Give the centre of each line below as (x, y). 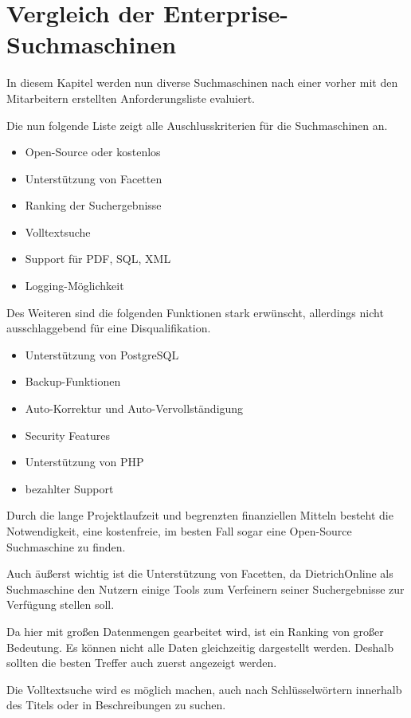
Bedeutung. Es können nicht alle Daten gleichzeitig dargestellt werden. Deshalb (200, 647)
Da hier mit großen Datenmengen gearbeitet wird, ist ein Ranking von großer (195, 631)
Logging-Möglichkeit (74, 286)
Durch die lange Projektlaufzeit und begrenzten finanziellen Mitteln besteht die (200, 515)
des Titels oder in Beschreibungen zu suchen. (116, 705)
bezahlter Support (69, 488)
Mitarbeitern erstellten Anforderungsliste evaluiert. (131, 98)
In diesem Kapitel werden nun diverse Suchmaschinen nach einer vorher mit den (202, 82)
